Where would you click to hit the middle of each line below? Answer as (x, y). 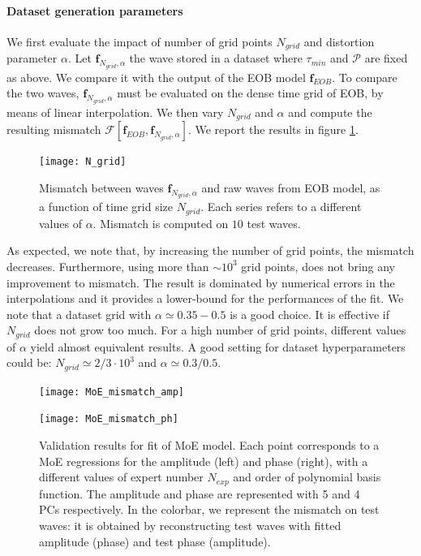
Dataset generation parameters (95, 10)
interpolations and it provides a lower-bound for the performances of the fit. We (205, 298)
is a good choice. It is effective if (310, 314)
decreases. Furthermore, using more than (108, 266)
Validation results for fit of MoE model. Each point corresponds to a (209, 445)
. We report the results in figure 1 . (273, 129)
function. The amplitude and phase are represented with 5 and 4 (200, 493)
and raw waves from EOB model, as (291, 187)
